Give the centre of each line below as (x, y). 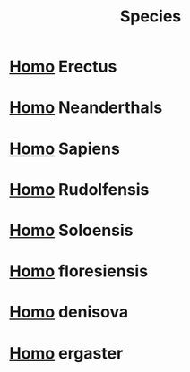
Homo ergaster (66, 353)
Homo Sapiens (65, 148)
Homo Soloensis (71, 230)
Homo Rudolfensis (79, 189)
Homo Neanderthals (86, 108)
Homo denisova (69, 313)
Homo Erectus (63, 67)
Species (151, 17)
